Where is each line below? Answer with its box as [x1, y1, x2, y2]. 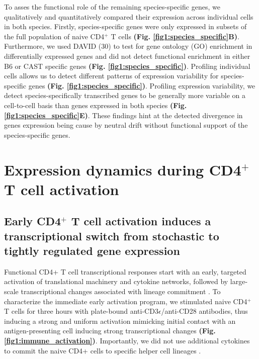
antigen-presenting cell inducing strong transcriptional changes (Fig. [4, 325, 216, 336]
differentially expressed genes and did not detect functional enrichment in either [4, 50, 250, 61]
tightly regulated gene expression [4, 243, 180, 258]
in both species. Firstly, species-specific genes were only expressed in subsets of [4, 21, 247, 32]
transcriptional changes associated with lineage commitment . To [21, 286, 221, 297]
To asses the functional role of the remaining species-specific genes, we [4, 2, 220, 12]
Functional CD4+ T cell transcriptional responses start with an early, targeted [4, 266, 246, 277]
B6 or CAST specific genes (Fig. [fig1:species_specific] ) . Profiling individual [4, 60, 250, 71]
